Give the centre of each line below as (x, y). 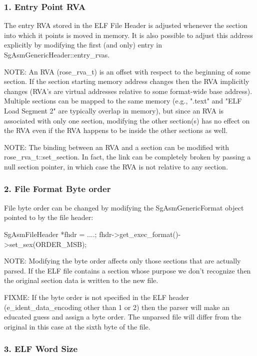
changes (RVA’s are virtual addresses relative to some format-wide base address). (128, 91)
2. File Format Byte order (57, 189)
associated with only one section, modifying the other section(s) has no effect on (127, 120)
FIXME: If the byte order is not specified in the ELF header (96, 297)
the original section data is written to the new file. (81, 280)
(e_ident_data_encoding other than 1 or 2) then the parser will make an (117, 307)
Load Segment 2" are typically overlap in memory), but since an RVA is (114, 110)
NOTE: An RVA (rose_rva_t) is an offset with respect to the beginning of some (127, 71)
